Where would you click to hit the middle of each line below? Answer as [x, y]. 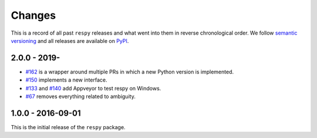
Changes [33, 15]
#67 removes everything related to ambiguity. [81, 96]
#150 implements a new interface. [67, 80]
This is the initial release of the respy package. [68, 127]
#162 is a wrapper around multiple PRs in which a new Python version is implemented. [130, 72]
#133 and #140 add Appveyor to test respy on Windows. [93, 88]
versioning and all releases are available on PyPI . [70, 41]
